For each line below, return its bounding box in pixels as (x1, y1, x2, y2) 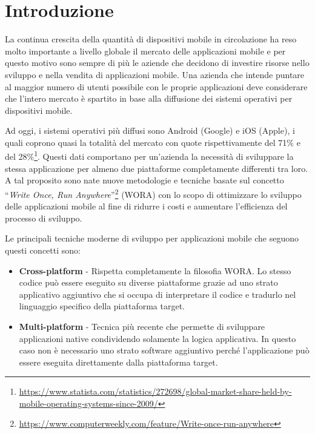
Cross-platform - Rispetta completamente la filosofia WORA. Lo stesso (19, 264, 291, 277)
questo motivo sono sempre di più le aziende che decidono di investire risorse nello (5, 56, 310, 69)
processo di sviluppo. (5, 211, 82, 224)
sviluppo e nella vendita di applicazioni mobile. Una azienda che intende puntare (5, 68, 305, 81)
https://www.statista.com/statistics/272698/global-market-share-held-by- (19, 385, 292, 398)
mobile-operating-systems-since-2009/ (19, 396, 158, 409)
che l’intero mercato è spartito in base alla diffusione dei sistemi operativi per (5, 92, 293, 105)
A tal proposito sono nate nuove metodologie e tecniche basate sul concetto (5, 174, 284, 186)
